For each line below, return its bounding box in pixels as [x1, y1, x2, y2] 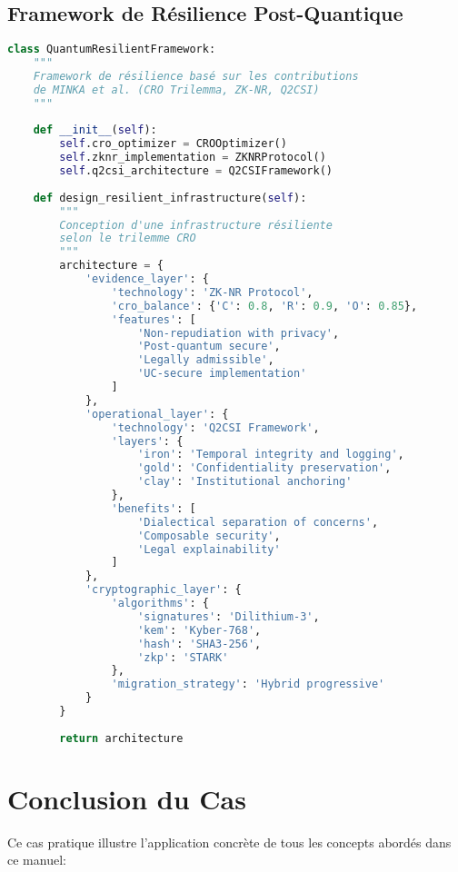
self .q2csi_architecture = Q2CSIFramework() [59, 164, 333, 178]
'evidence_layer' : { [85, 272, 209, 286]
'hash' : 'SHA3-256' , [137, 637, 262, 650]
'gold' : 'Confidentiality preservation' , [137, 461, 392, 475]
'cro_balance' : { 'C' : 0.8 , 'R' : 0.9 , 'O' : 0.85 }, [111, 299, 418, 312]
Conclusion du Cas [7, 779, 246, 817]
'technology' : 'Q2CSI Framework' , [111, 421, 320, 434]
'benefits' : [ [111, 501, 196, 515]
